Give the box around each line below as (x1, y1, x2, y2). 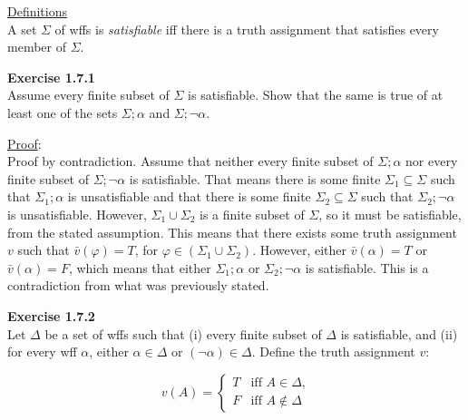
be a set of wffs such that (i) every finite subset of (44, 324, 322, 343)
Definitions (7, 2, 68, 20)
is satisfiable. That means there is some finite (129, 169, 381, 188)
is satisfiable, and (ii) (340, 324, 458, 343)
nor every (405, 151, 458, 171)
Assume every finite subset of (7, 85, 170, 104)
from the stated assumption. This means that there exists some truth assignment (7, 222, 457, 241)
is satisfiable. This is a (305, 258, 429, 277)
